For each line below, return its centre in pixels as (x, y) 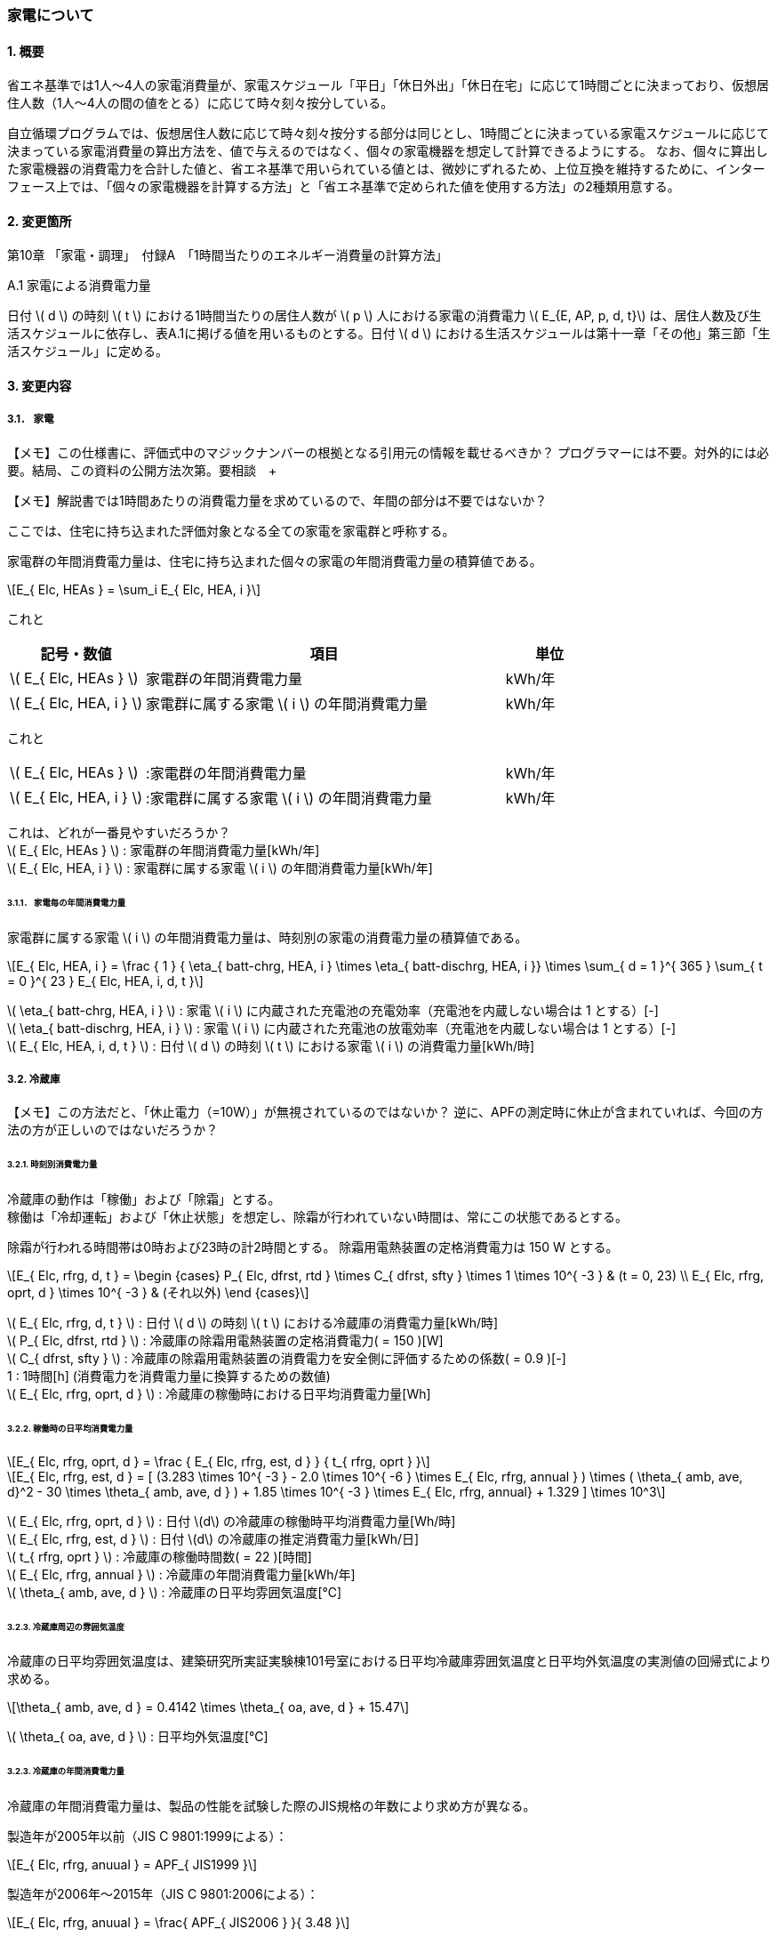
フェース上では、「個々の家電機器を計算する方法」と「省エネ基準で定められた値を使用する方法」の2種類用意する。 (344, 187)
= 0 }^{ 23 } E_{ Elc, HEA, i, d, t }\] (105, 981)
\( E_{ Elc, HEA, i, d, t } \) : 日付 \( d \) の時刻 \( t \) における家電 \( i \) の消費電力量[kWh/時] (271, 1045)
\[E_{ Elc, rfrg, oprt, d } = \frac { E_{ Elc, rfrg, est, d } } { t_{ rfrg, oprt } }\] (219, 1461)
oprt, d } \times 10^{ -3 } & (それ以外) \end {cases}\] (158, 1292)
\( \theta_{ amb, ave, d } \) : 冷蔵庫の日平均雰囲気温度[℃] (175, 1592)
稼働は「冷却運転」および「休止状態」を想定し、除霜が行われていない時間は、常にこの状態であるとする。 (318, 1216)
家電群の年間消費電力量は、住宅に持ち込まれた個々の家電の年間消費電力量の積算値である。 (275, 561)
